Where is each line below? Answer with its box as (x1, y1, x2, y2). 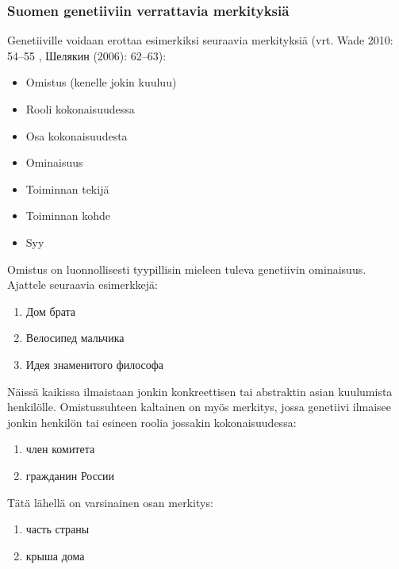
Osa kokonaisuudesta (25, 127, 128, 144)
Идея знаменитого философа (25, 356, 164, 372)
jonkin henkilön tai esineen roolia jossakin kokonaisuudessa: (7, 413, 297, 430)
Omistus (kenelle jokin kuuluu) (25, 74, 177, 90)
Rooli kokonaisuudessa (25, 101, 135, 117)
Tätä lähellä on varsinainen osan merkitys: (7, 494, 213, 510)
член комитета (25, 440, 95, 457)
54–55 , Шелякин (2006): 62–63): (7, 47, 167, 63)
